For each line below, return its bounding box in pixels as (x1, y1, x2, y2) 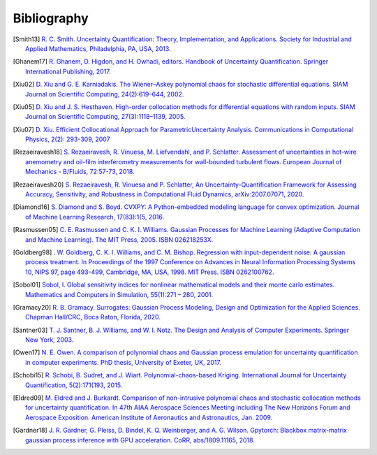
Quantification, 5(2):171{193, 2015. (25, 381, 123, 389)
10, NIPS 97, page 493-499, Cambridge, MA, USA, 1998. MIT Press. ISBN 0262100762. (25, 268, 274, 276)
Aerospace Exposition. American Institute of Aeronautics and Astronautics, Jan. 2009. (25, 413, 273, 421)
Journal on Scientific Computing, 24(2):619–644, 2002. (25, 89, 184, 98)
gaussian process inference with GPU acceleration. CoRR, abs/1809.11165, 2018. (25, 435, 255, 444)
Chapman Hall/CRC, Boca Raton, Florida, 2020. (25, 313, 161, 322)
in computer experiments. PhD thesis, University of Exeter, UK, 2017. (25, 358, 221, 366)
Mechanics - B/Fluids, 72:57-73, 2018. (25, 168, 135, 176)
